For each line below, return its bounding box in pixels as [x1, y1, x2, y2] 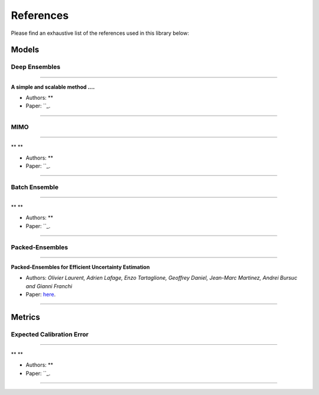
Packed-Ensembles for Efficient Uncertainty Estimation [11, 263, 150, 270]
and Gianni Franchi [25, 282, 73, 289]
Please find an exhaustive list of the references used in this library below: [11, 30, 189, 37]
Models [11, 45, 40, 55]
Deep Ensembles [11, 63, 61, 71]
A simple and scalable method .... [11, 83, 95, 90]
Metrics [11, 312, 41, 322]
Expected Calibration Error [11, 330, 89, 338]
